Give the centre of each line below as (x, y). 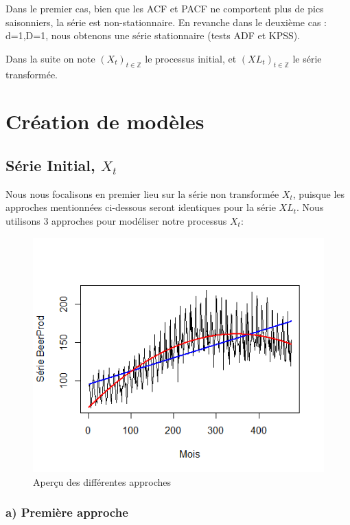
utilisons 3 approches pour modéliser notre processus (116, 220)
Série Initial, (50, 165)
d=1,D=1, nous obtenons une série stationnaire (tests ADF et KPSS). (153, 35)
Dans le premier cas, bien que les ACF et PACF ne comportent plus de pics (165, 8)
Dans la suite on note (50, 58)
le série (307, 58)
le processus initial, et (191, 58)
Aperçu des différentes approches (102, 481)
